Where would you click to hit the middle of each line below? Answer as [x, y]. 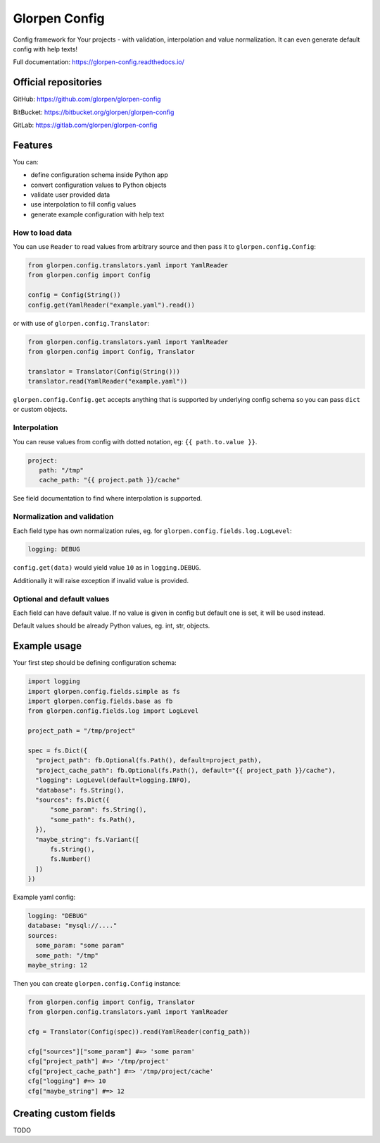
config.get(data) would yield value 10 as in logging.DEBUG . [107, 568]
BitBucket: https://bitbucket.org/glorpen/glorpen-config [94, 112]
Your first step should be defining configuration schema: [95, 663]
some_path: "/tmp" [67, 955]
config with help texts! [45, 49]
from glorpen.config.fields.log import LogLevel [113, 711]
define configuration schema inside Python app [99, 175]
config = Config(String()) [74, 295]
